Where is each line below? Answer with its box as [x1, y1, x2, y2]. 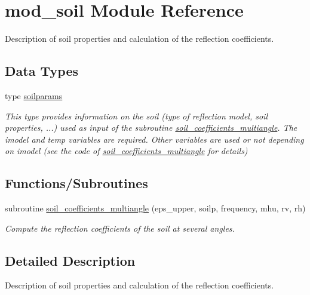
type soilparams [5, 89, 63, 102]
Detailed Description [5, 251, 136, 269]
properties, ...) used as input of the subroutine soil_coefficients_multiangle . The [5, 121, 297, 134]
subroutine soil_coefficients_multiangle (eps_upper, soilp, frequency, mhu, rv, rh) [5, 202, 306, 214]
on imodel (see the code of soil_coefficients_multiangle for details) [5, 145, 248, 157]
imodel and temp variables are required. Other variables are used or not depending [5, 133, 304, 145]
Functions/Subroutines [5, 174, 148, 192]
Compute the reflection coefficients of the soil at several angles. [5, 222, 235, 234]
